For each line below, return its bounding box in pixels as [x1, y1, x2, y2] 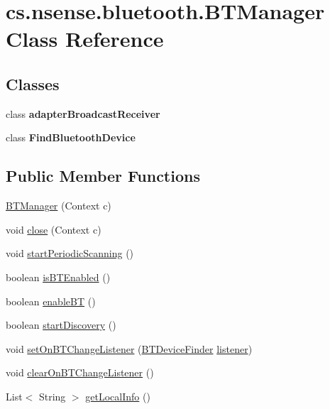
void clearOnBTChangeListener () [6, 365, 154, 380]
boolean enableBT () [6, 293, 96, 308]
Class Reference [6, 24, 164, 53]
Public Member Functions [6, 165, 200, 187]
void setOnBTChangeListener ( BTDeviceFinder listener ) [6, 341, 253, 356]
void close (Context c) [6, 222, 101, 236]
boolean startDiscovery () [6, 317, 116, 332]
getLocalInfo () [85, 388, 150, 403]
